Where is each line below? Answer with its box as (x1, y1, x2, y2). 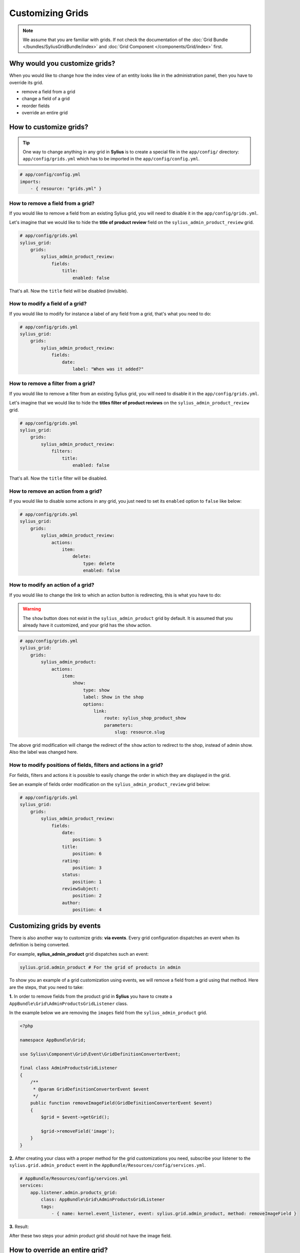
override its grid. (9, 79, 43, 85)
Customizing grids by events (9, 921, 101, 930)
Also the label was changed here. (9, 749, 78, 755)
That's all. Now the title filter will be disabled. (9, 475, 107, 481)
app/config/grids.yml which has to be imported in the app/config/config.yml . (22, 156, 200, 162)
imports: (19, 178, 41, 184)
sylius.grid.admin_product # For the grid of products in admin (19, 964, 181, 970)
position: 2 (72, 893, 102, 899)
